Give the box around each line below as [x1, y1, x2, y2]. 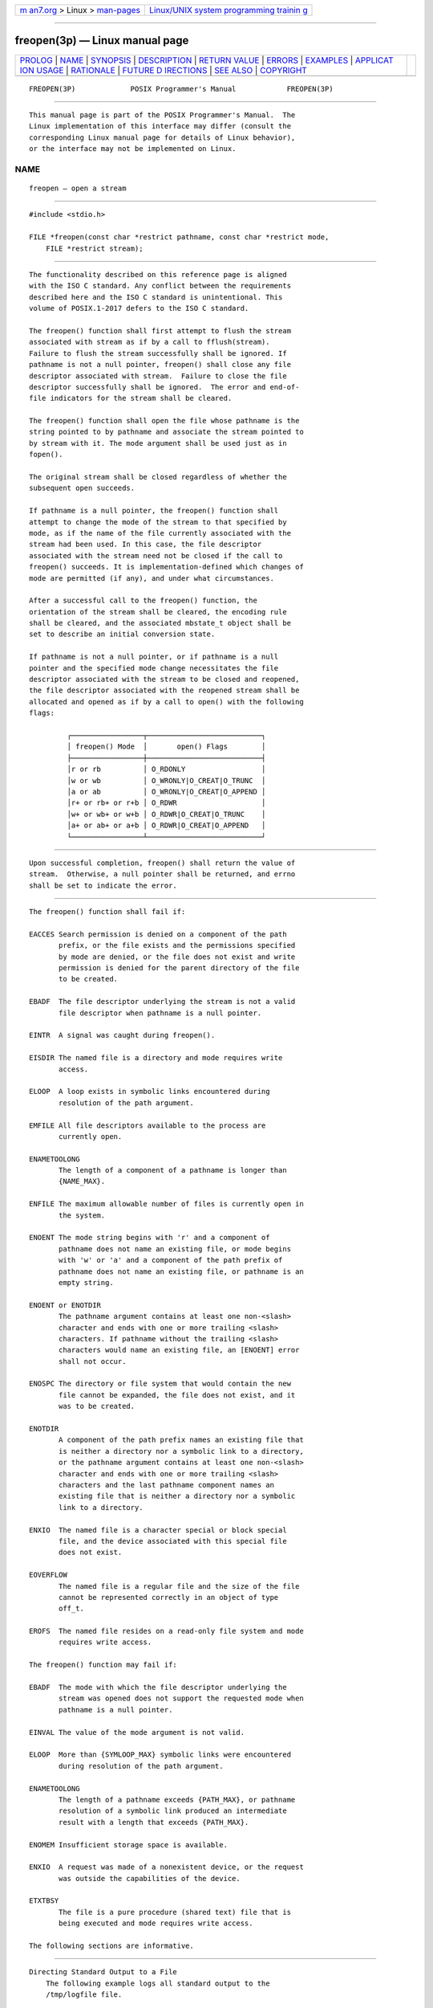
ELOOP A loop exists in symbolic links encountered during [29, 1087, 270, 1096]
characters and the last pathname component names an [59, 1480, 274, 1489]
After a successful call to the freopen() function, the [29, 596, 258, 606]
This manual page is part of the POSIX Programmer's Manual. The [29, 110, 296, 120]
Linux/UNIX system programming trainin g [149, 5, 308, 15]
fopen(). [29, 450, 63, 459]
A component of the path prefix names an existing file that [59, 1435, 304, 1445]
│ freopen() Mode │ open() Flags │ [67, 742, 266, 751]
